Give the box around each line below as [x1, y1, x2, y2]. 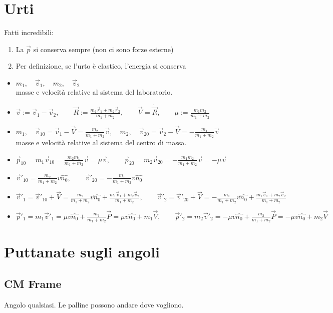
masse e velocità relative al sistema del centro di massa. [16, 137, 187, 148]
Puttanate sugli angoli [4, 241, 160, 262]
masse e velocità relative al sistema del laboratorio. [16, 87, 173, 97]
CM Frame [4, 275, 62, 291]
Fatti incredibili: [4, 27, 54, 38]
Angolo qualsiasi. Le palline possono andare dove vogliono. [4, 299, 184, 309]
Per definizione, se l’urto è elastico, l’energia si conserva [16, 61, 186, 71]
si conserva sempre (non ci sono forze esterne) [33, 44, 174, 54]
